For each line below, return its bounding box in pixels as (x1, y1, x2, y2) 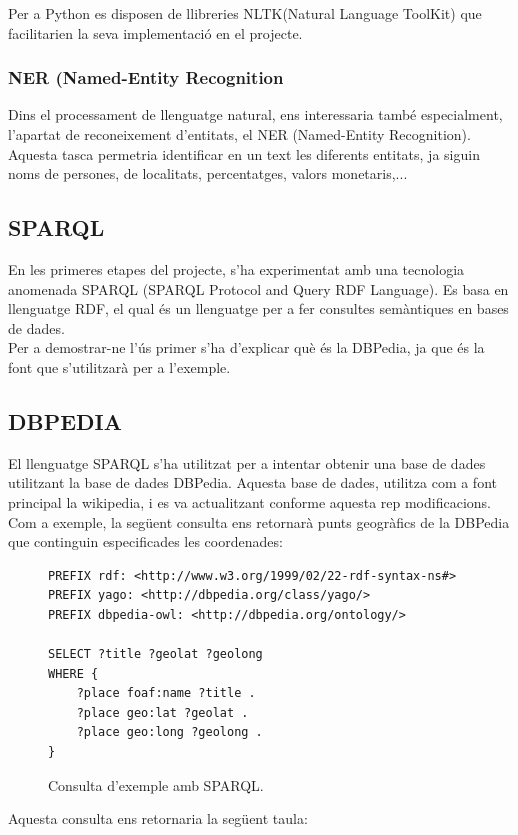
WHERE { (48, 666, 99, 681)
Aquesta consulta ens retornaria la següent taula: (8, 808, 308, 829)
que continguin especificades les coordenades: (8, 531, 283, 552)
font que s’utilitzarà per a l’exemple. (8, 356, 231, 377)
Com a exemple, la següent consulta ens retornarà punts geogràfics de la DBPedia (8, 511, 510, 532)
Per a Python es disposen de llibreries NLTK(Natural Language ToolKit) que (8, 3, 482, 23)
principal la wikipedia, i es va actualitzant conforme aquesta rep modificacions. (8, 491, 491, 512)
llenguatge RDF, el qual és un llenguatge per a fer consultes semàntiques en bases (8, 298, 509, 319)
